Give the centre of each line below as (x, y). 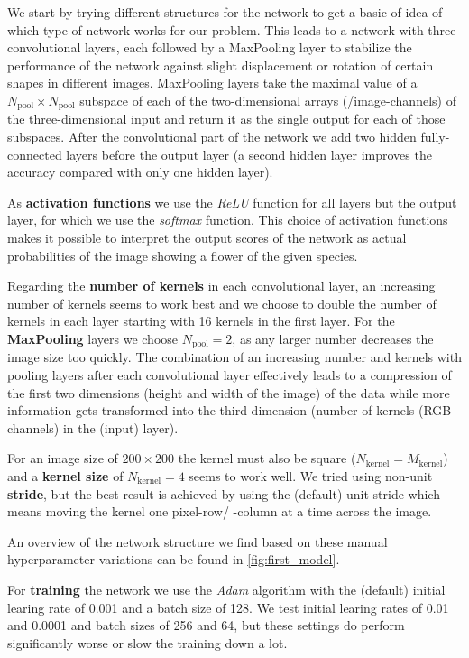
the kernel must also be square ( (267, 458)
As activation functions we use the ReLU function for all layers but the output (232, 202)
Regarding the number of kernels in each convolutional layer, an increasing (221, 286)
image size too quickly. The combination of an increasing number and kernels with (234, 357)
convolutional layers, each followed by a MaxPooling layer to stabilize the (210, 47)
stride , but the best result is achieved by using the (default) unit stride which (224, 493)
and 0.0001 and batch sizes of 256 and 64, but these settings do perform (206, 625)
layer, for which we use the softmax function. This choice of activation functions (228, 220)
